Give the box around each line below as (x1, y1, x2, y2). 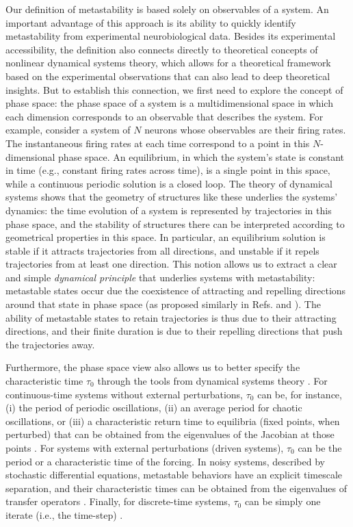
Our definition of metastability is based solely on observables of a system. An (5, 2, 329, 16)
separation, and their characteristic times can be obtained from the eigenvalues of (5, 480, 348, 495)
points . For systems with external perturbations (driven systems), (5, 441, 284, 454)
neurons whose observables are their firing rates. (144, 123, 346, 137)
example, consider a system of (5, 123, 131, 137)
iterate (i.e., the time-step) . (5, 507, 123, 522)
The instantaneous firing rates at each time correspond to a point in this (5, 136, 310, 150)
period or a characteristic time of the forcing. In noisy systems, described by (5, 454, 325, 468)
